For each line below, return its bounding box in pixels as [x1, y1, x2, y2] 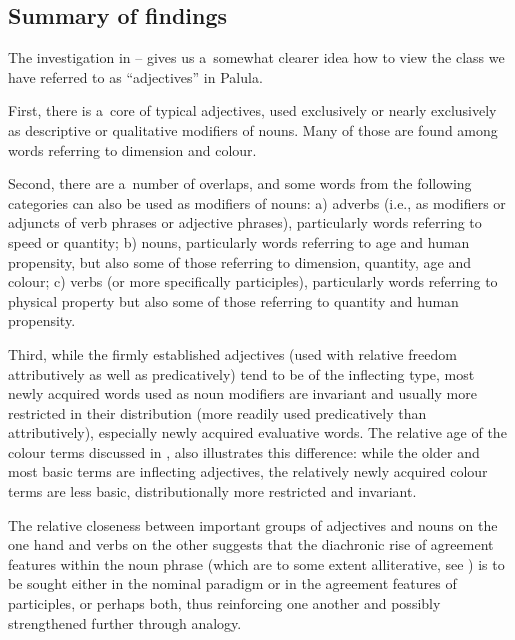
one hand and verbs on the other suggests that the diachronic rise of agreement [8, 534, 494, 555]
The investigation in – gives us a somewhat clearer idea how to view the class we [8, 47, 505, 68]
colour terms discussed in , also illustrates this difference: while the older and [8, 441, 480, 462]
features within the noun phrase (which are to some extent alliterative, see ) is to [8, 553, 505, 574]
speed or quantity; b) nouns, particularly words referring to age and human [8, 231, 470, 252]
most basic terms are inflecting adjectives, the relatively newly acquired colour [8, 461, 488, 482]
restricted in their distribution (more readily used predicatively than [8, 402, 427, 423]
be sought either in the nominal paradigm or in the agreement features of [8, 573, 457, 594]
